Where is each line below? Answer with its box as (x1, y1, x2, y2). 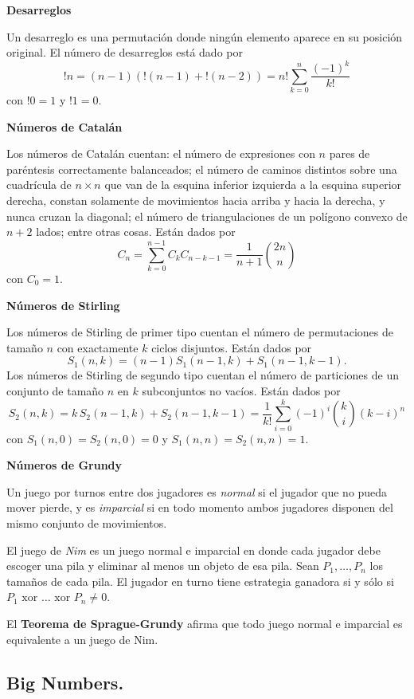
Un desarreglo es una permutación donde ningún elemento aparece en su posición (6, 28, 403, 45)
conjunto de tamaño (6, 382, 104, 399)
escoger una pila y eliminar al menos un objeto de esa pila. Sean (6, 557, 319, 574)
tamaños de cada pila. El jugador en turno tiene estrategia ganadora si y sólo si (6, 572, 394, 589)
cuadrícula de (6, 176, 72, 193)
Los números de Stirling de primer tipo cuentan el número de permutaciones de (6, 324, 393, 340)
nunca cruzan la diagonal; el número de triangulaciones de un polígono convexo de (6, 207, 408, 224)
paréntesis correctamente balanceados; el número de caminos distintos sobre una (6, 160, 397, 177)
